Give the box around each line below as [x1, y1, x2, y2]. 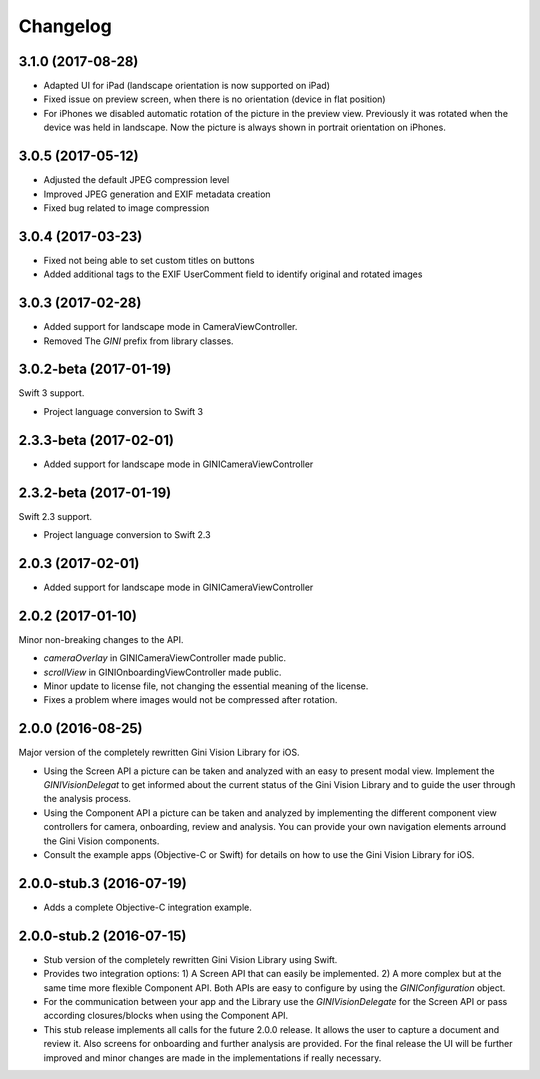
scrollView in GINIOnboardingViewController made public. [43, 666, 282, 678]
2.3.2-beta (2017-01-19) [18, 484, 172, 501]
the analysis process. [43, 793, 132, 805]
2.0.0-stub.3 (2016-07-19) [18, 875, 187, 892]
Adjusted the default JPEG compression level [43, 174, 230, 186]
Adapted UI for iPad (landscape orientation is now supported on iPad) [43, 80, 330, 92]
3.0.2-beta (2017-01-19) [18, 361, 172, 378]
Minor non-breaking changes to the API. [18, 633, 184, 645]
